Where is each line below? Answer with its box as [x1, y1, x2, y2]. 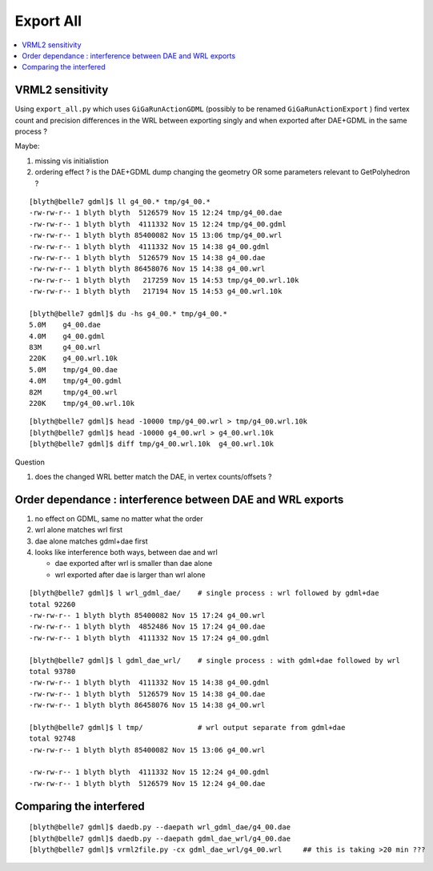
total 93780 [29, 667, 76, 676]
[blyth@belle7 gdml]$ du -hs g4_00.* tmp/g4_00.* [29, 309, 228, 318]
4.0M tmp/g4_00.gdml [29, 376, 122, 386]
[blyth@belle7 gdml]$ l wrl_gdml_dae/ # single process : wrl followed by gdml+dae [29, 588, 379, 598]
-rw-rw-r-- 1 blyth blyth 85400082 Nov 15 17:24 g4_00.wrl [29, 611, 266, 620]
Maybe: [14, 141, 40, 151]
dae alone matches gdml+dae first [34, 536, 148, 546]
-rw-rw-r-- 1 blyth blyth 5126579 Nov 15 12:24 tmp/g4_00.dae [29, 208, 283, 218]
